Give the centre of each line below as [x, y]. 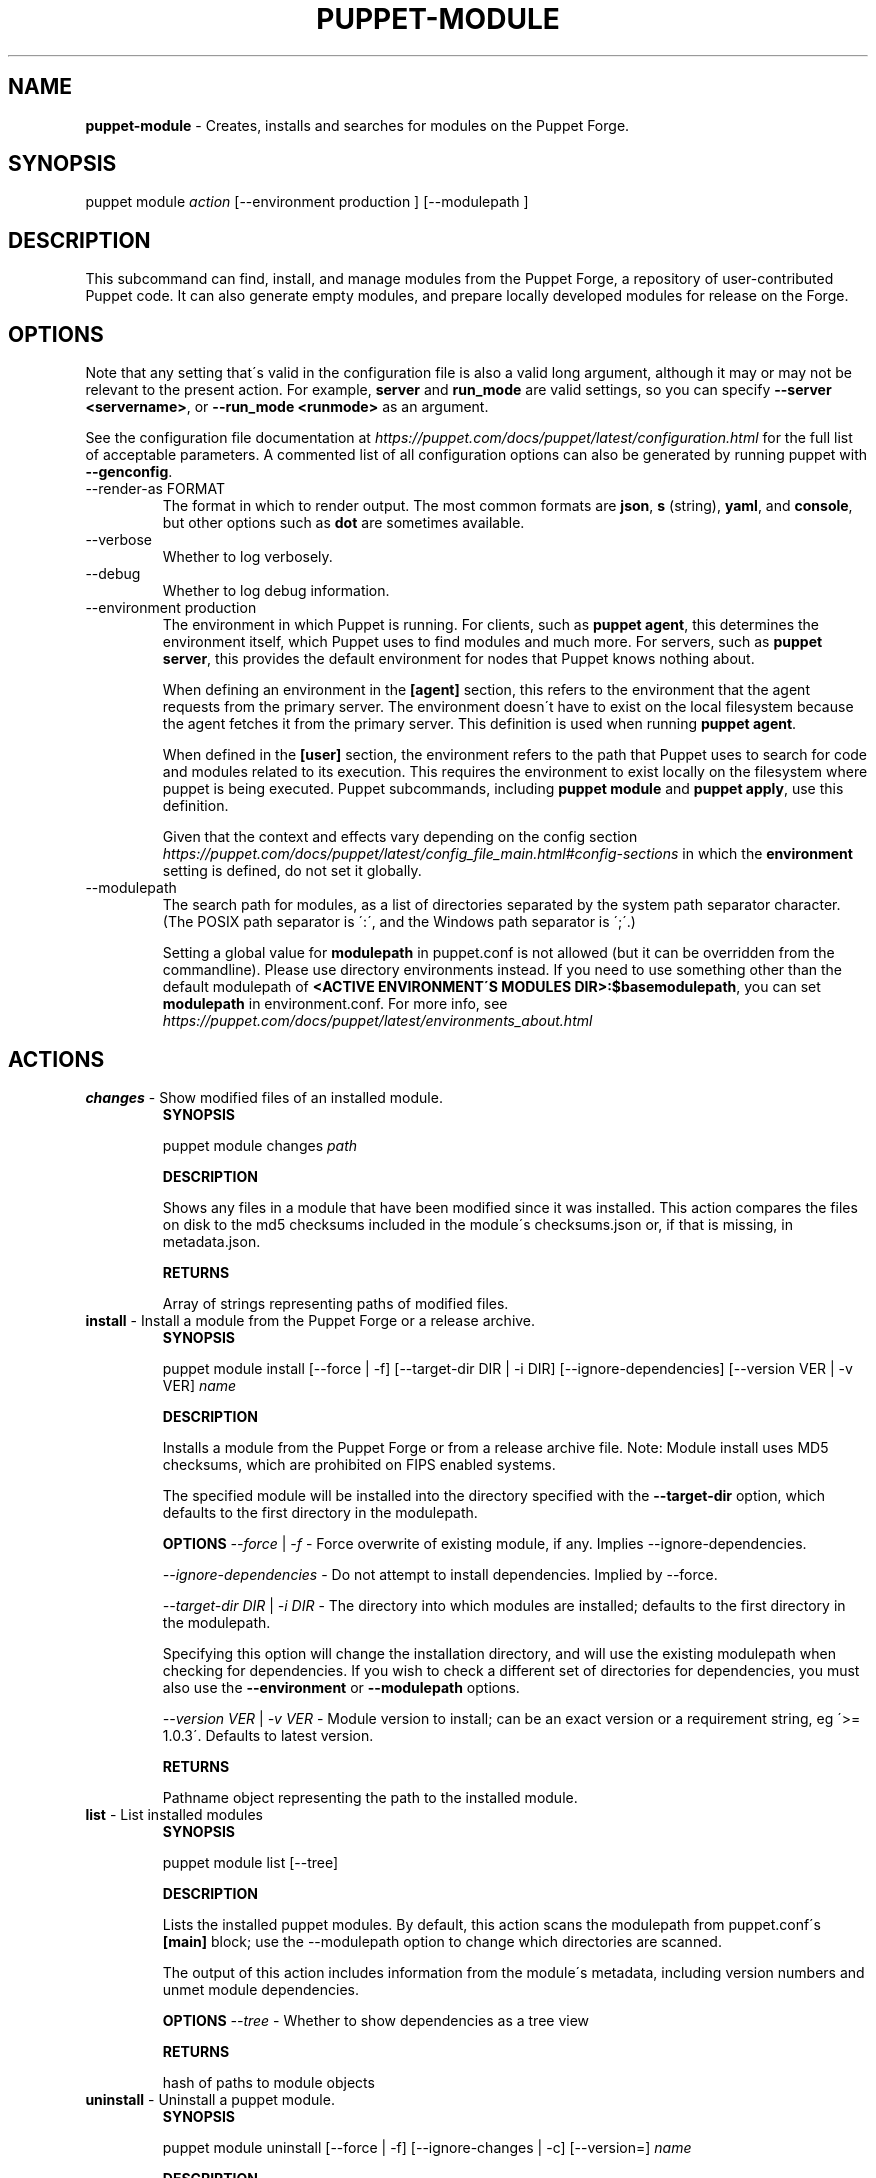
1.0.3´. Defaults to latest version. [268, 1735]
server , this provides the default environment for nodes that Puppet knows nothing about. [458, 659]
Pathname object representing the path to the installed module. [370, 1797]
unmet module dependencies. [261, 1989]
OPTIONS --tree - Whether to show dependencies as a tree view [376, 2020]
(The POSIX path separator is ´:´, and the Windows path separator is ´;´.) [399, 922]
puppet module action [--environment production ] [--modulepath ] [307, 202]
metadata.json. [211, 1241]
